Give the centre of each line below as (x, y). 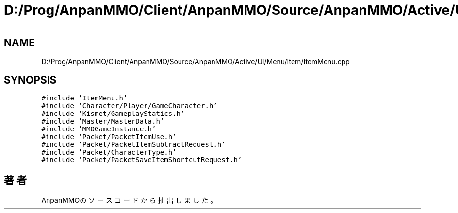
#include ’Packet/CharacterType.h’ (109, 152)
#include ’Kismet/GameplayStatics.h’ (113, 114)
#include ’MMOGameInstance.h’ (99, 129)
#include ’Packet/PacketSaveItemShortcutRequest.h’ (142, 160)
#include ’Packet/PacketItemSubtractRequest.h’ (133, 145)
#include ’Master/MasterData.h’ (103, 121)
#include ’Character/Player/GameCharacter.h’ (129, 106)
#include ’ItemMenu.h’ (84, 98)
